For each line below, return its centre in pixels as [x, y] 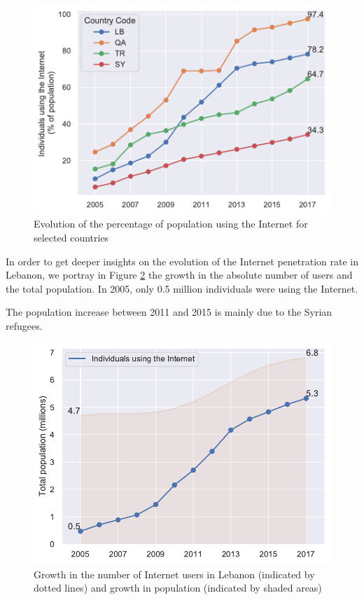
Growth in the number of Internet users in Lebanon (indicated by [174, 574]
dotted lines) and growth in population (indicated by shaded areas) [178, 588]
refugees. [24, 326]
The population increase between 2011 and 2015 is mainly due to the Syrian [169, 312]
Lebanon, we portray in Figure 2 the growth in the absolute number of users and [179, 275]
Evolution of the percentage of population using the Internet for [171, 224]
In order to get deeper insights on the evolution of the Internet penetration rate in [182, 261]
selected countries [71, 238]
